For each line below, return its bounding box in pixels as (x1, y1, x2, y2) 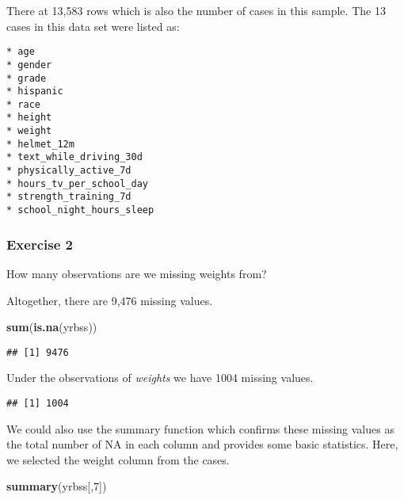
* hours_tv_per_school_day (6, 177, 148, 189)
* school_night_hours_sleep (6, 204, 154, 216)
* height (6, 112, 52, 124)
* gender (6, 59, 52, 71)
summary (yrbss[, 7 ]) (6, 478, 107, 494)
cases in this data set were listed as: (6, 17, 180, 34)
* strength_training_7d (6, 191, 131, 203)
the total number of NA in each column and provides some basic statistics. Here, (6, 436, 398, 452)
